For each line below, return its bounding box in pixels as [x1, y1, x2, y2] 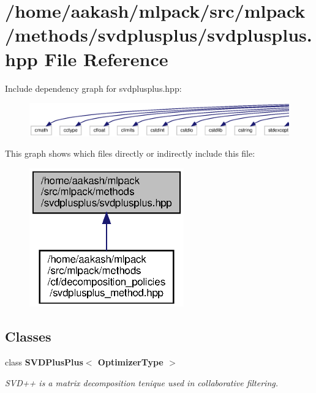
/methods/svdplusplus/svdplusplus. [5, 22, 312, 47]
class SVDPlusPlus [5, 356, 83, 369]
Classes [5, 327, 51, 346]
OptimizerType [97, 356, 164, 369]
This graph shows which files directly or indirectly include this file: [5, 147, 255, 160]
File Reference [44, 46, 168, 71]
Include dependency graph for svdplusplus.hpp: [5, 81, 182, 94]
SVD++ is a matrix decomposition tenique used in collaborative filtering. [5, 376, 278, 389]
